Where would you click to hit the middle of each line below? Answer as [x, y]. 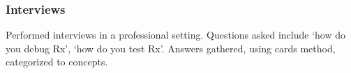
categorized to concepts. [57, 62]
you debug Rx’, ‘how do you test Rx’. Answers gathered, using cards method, [171, 48]
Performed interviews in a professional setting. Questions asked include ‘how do [176, 35]
